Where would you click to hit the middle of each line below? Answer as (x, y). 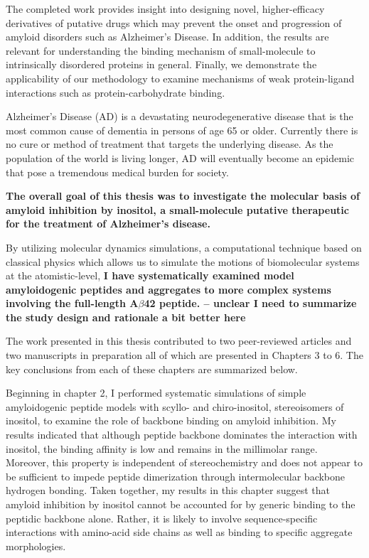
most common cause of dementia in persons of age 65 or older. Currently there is (182, 130)
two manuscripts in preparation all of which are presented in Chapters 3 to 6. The (184, 355)
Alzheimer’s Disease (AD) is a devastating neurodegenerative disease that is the (180, 116)
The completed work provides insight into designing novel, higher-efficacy (165, 9)
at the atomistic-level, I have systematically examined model (150, 275)
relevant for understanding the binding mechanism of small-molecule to (161, 50)
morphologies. (36, 546)
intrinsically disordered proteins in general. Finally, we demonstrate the (161, 64)
